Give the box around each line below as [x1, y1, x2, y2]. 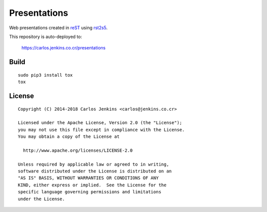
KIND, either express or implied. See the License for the [18, 182, 167, 188]
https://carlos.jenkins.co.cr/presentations [21, 45, 106, 51]
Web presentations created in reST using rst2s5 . [9, 25, 108, 31]
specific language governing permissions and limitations [18, 189, 162, 195]
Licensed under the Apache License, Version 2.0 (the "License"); [18, 120, 182, 126]
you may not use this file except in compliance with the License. [18, 127, 185, 132]
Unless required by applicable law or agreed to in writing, [18, 161, 169, 167]
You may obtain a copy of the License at [18, 134, 120, 139]
